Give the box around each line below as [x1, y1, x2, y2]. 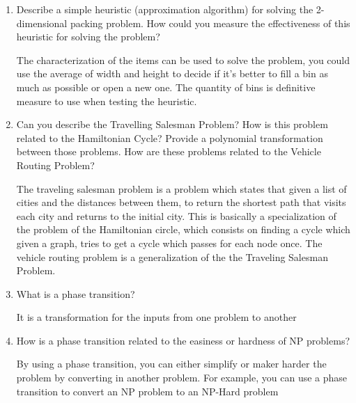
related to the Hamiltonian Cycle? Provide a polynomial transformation [16, 130, 323, 145]
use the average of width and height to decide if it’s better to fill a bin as [16, 66, 328, 81]
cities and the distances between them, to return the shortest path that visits [16, 195, 346, 210]
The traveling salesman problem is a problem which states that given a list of [16, 181, 347, 196]
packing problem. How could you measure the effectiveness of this [70, 15, 350, 30]
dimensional [16, 15, 68, 30]
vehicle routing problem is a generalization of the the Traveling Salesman [16, 249, 328, 264]
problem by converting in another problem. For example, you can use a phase [16, 370, 348, 385]
